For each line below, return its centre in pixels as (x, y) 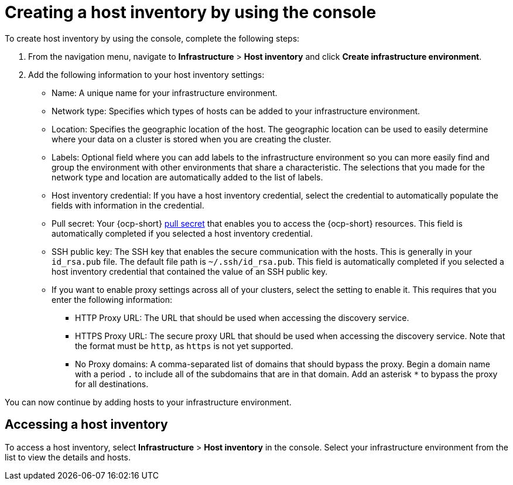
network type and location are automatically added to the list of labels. (187, 177)
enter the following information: (112, 299)
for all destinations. (112, 384)
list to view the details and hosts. (68, 457)
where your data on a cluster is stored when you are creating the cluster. (191, 139)
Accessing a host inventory (86, 425)
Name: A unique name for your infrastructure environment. (165, 93)
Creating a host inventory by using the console (191, 12)
